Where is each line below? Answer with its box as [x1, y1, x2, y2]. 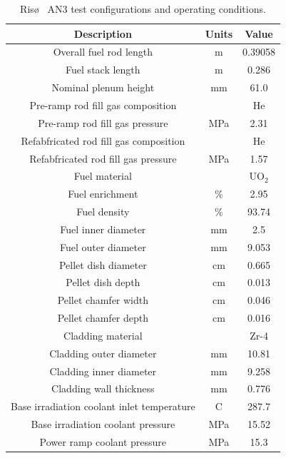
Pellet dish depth [66, 275, 141, 290]
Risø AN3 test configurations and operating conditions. [20, 1, 266, 16]
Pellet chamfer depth [57, 310, 149, 325]
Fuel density [76, 204, 130, 219]
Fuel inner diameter [60, 221, 146, 236]
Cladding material [63, 327, 143, 342]
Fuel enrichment [68, 186, 138, 201]
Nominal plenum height [51, 80, 155, 95]
